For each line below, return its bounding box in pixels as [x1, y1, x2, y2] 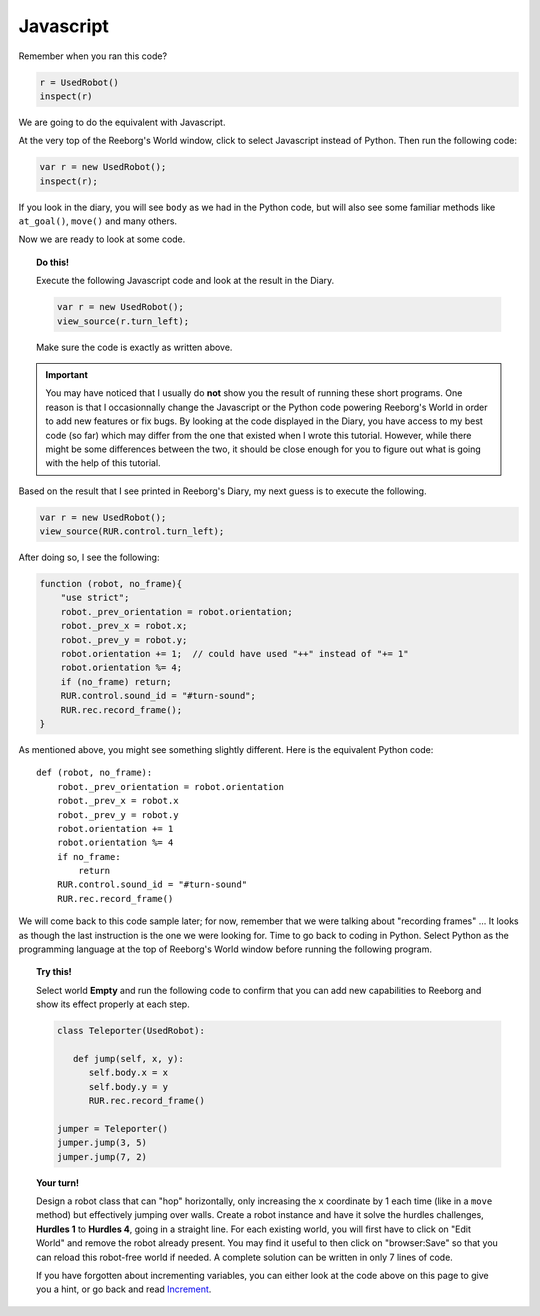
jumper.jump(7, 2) [56, 1151, 147, 1162]
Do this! [36, 256, 70, 268]
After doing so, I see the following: [18, 551, 160, 564]
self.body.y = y [88, 1081, 169, 1092]
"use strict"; [60, 592, 130, 604]
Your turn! [36, 1176, 80, 1189]
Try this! [36, 966, 72, 978]
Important [45, 368, 89, 380]
